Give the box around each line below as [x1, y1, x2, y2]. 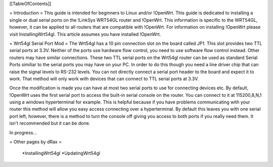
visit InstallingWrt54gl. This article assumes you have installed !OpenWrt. [9, 31, 161, 37]
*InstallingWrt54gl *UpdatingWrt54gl [22, 150, 101, 156]
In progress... [9, 129, 37, 136]
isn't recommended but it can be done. [9, 120, 90, 126]
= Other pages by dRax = [9, 139, 62, 145]
